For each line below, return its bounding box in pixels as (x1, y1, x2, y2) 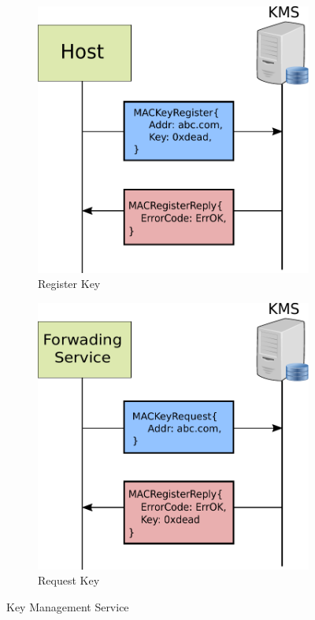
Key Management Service (6, 599, 129, 615)
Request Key (38, 572, 100, 589)
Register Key (38, 275, 101, 292)
